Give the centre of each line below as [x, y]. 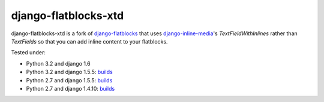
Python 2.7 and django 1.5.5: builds [69, 80]
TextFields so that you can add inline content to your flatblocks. [89, 41]
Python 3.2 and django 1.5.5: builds [70, 72]
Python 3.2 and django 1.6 [58, 63]
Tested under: [28, 52]
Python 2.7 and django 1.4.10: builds [70, 88]
